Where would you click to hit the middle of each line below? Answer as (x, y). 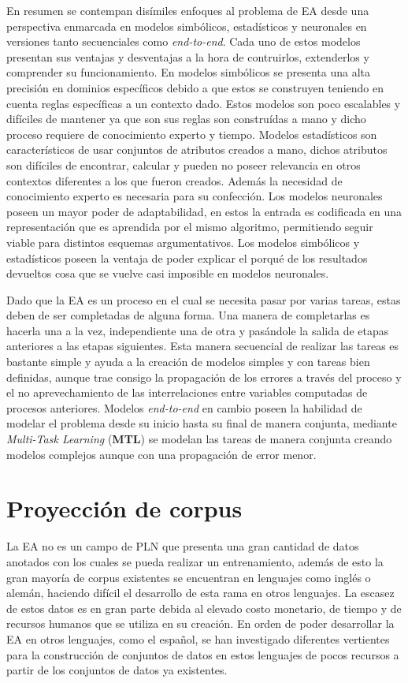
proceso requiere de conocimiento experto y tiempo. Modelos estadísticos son (192, 134)
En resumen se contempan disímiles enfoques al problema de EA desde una (188, 10)
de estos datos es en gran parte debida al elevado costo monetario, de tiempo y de (204, 608)
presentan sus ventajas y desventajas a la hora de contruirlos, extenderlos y (188, 56)
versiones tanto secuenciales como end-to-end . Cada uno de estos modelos (184, 41)
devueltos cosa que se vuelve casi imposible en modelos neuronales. (168, 273)
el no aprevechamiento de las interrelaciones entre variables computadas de (187, 392)
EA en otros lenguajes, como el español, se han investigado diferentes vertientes (198, 638)
